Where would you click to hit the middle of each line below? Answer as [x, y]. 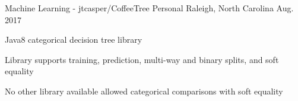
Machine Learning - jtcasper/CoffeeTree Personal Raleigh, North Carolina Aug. [149, 8]
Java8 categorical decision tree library [74, 40]
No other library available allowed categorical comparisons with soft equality [144, 91]
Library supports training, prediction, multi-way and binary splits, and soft [142, 59]
